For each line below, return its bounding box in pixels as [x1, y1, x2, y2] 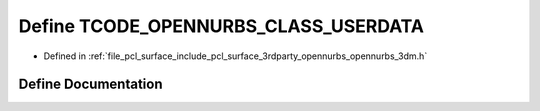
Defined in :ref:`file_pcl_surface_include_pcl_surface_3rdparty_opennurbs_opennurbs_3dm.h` [43, 50, 428, 62]
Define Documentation [18, 76, 163, 93]
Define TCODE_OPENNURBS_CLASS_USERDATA [18, 15, 425, 37]
